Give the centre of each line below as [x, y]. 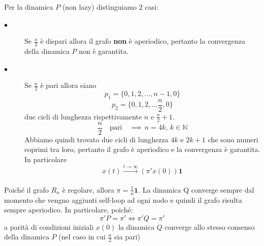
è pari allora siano [68, 85]
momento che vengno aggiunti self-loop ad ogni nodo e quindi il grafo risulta [123, 199]
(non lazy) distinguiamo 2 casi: [110, 7]
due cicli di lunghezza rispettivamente [83, 116]
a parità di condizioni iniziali [49, 226]
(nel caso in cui [82, 237]
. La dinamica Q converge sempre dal [196, 189]
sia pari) [127, 237]
